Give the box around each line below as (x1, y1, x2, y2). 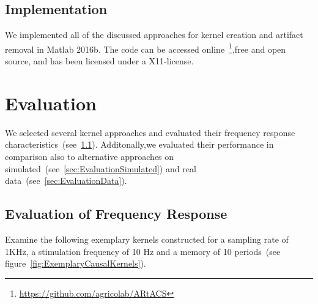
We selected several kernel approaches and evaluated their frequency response (5, 126, 295, 139)
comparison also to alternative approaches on (5, 150, 174, 162)
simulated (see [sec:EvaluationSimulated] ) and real (5, 162, 196, 175)
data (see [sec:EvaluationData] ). (5, 174, 127, 187)
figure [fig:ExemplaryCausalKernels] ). (5, 257, 146, 270)
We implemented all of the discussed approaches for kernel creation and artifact (5, 28, 303, 41)
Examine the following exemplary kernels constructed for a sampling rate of (5, 232, 289, 245)
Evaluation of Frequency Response (5, 204, 227, 223)
